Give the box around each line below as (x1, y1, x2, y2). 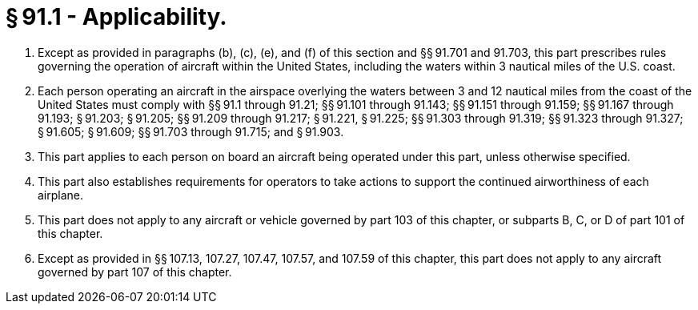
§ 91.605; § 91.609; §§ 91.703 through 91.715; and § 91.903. (38, 124, 344, 139)
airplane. (38, 187, 84, 202)
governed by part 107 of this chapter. (38, 264, 232, 279)
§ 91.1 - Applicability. (6, 3, 227, 30)
